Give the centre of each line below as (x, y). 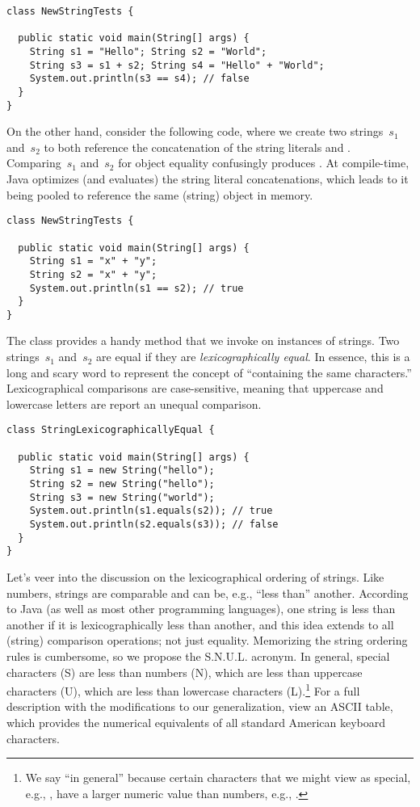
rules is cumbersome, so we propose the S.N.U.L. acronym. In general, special (198, 656)
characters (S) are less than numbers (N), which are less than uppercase (185, 672)
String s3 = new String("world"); (122, 497)
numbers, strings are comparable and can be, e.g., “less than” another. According (208, 593)
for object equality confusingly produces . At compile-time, (264, 163)
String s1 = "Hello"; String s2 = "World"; (148, 51)
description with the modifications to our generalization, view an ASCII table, (200, 706)
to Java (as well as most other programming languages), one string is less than (201, 609)
